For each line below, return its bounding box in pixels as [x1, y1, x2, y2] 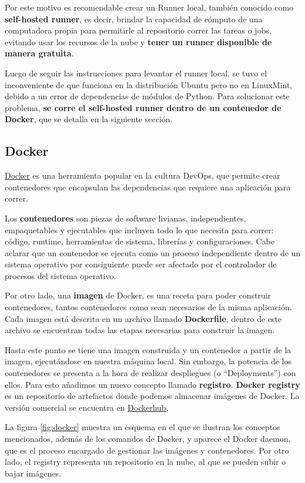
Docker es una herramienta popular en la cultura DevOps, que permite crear [5, 169, 280, 182]
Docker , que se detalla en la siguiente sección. [5, 113, 173, 125]
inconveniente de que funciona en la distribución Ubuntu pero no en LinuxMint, [5, 78, 293, 90]
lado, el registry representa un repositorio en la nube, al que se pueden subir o [5, 455, 286, 468]
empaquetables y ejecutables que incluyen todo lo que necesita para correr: [5, 223, 274, 236]
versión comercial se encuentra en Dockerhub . [5, 401, 169, 413]
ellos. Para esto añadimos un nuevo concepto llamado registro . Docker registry [5, 378, 300, 390]
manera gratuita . [5, 47, 74, 59]
